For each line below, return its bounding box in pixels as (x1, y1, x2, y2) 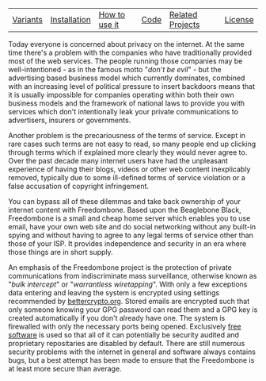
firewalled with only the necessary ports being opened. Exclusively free (8, 321, 241, 331)
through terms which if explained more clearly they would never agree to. (8, 148, 248, 157)
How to (98, 10, 125, 20)
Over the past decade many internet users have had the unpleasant (8, 156, 228, 165)
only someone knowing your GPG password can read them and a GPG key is (8, 305, 258, 314)
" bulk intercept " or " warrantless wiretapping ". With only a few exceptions (8, 279, 248, 289)
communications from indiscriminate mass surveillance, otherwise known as (8, 271, 257, 280)
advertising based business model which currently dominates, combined (8, 73, 245, 83)
